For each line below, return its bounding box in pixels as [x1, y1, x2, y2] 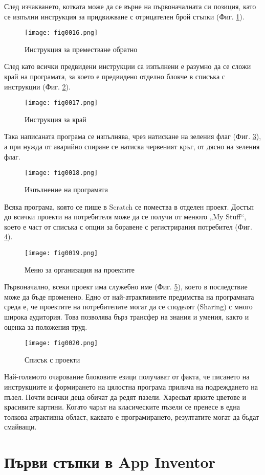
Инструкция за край [25, 114, 86, 124]
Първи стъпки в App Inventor [4, 451, 215, 472]
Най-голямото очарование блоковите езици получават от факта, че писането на [4, 371, 250, 382]
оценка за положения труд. [4, 321, 87, 332]
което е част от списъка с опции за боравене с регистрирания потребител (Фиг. [4, 221, 252, 232]
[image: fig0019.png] [25, 249, 98, 257]
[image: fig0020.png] [25, 340, 98, 347]
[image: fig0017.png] [25, 99, 98, 107]
